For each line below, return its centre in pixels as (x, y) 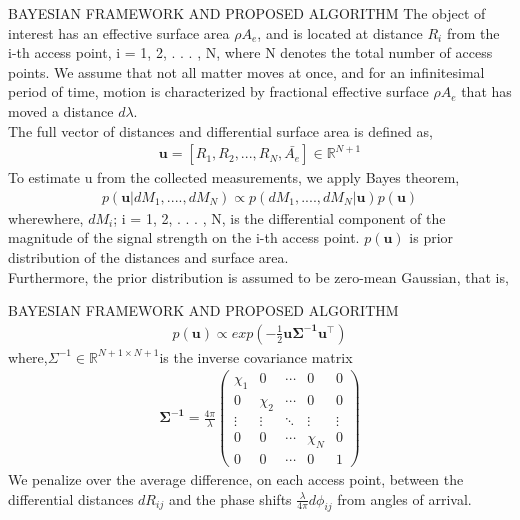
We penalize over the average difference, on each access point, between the (236, 479)
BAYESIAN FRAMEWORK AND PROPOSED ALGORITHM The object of (247, 13)
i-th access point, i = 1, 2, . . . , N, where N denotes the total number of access (250, 52)
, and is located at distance (340, 32)
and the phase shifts (230, 498)
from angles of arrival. (404, 498)
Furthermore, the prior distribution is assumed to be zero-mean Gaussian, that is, (258, 276)
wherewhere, (46, 217)
